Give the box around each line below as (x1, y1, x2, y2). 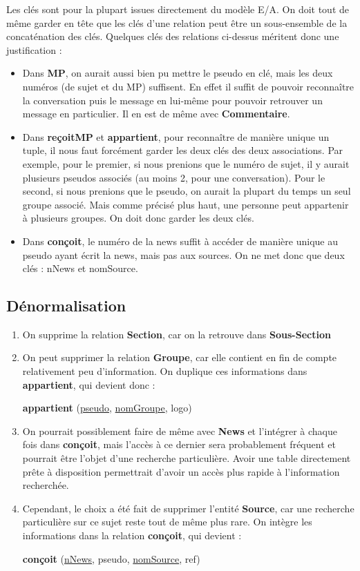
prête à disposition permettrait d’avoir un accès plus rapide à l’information (22, 464, 340, 478)
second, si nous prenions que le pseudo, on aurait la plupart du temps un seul (22, 184, 351, 198)
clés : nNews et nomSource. (22, 261, 138, 275)
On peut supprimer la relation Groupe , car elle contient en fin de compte (22, 350, 337, 365)
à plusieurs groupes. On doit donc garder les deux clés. (22, 211, 254, 225)
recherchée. (22, 478, 69, 492)
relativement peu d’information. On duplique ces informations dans (22, 364, 307, 378)
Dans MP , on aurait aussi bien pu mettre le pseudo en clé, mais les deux (22, 66, 333, 80)
